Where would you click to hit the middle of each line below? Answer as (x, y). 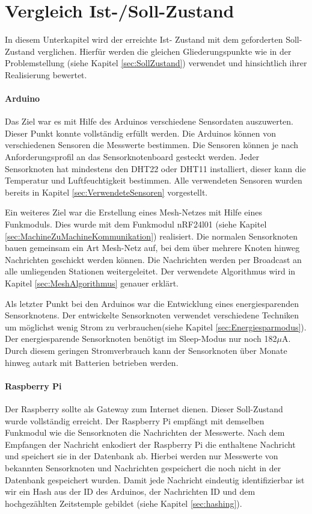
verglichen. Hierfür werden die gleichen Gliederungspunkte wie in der (164, 51)
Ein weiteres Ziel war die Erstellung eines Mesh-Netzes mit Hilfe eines (133, 212)
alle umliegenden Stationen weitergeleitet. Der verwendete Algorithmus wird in (150, 271)
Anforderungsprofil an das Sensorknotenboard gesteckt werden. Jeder (132, 157)
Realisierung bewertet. (46, 74)
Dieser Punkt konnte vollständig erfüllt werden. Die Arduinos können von (140, 133)
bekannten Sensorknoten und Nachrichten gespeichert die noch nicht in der (143, 467)
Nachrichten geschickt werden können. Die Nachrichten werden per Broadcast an (153, 259)
